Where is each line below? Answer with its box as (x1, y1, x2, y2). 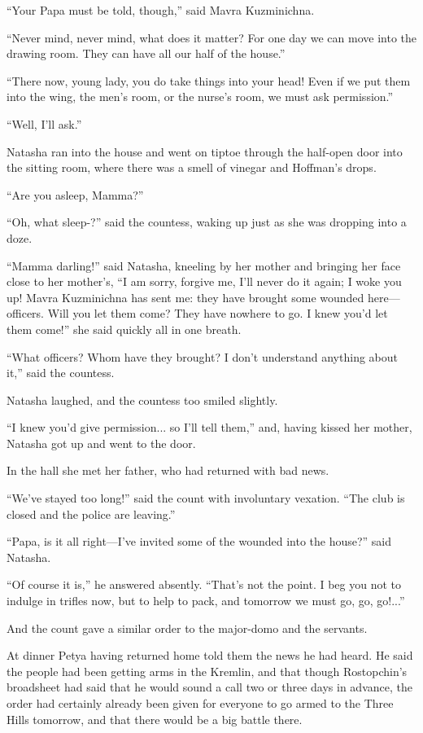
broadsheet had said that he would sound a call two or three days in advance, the (7, 678, 412, 696)
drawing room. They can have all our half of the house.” (7, 45, 286, 62)
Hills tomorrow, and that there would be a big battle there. (7, 710, 303, 727)
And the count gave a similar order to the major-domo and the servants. (7, 619, 368, 636)
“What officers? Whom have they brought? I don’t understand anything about (7, 348, 398, 365)
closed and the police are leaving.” (7, 505, 176, 522)
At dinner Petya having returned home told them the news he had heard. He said (7, 647, 413, 664)
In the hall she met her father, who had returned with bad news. (7, 462, 329, 479)
